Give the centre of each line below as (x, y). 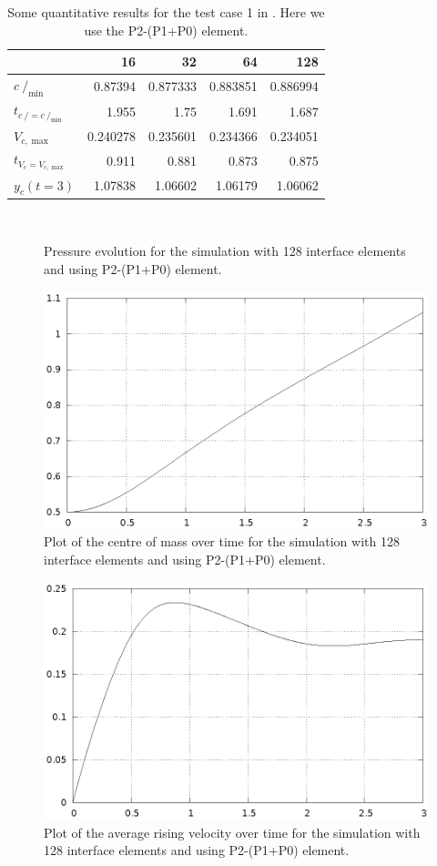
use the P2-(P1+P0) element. (166, 30)
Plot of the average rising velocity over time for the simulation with (232, 832)
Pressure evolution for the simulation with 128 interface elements (225, 251)
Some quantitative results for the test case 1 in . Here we (166, 12)
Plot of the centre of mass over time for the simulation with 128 (222, 541)
